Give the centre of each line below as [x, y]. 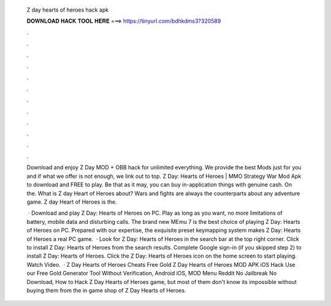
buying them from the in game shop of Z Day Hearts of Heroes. [106, 290]
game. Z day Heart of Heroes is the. [72, 202]
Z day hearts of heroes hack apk [68, 10]
